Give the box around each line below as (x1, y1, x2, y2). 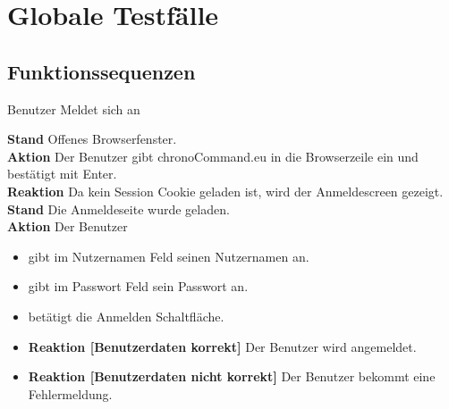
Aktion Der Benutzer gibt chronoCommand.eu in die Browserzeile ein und (7, 146, 419, 165)
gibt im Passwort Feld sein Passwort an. (28, 277, 249, 296)
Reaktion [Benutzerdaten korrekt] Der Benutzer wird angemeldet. (28, 337, 417, 355)
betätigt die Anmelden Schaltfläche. (28, 306, 224, 325)
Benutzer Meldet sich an (7, 99, 140, 118)
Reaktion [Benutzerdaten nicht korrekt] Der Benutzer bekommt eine (28, 367, 436, 386)
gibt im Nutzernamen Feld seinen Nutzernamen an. (28, 246, 309, 265)
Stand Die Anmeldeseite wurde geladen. (7, 199, 230, 218)
